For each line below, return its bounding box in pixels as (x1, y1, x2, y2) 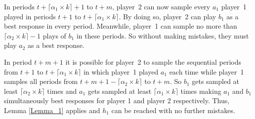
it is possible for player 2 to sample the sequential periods (65, 56, 242, 67)
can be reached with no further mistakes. (111, 105, 235, 115)
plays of (42, 30, 66, 40)
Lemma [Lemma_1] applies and (4, 105, 100, 115)
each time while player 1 (169, 66, 244, 77)
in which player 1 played (83, 66, 159, 77)
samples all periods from (4, 76, 78, 86)
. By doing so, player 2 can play (119, 11, 216, 21)
